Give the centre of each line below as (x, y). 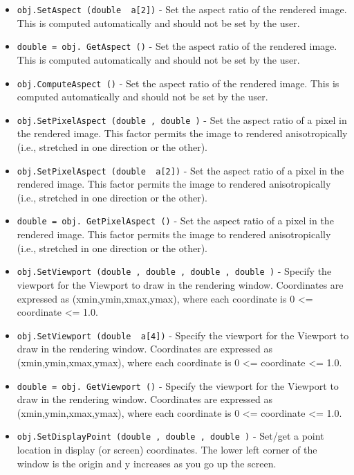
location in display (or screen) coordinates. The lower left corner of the (167, 450)
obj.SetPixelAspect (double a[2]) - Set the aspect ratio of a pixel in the (180, 170)
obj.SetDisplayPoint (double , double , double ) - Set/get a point (170, 436)
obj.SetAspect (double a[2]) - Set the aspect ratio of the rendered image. (182, 9)
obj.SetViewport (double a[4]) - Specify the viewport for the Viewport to (183, 335)
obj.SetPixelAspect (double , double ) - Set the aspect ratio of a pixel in (182, 119)
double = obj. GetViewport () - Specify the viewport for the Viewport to (178, 385)
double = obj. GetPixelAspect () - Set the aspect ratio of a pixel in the (175, 221)
